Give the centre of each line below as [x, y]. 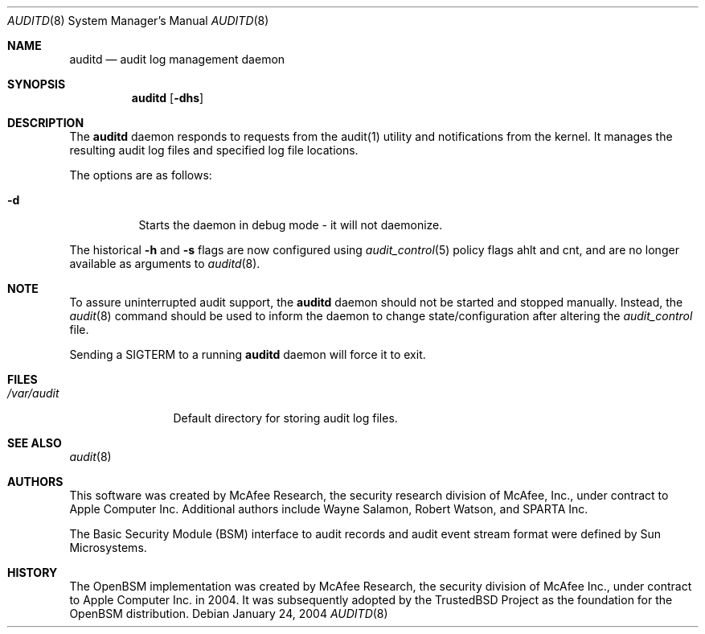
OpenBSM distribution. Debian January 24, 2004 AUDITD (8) [229, 613]
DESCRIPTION [46, 123]
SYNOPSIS [37, 84]
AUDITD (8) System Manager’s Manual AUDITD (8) [138, 21]
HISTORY [33, 572]
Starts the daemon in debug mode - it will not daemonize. [291, 225]
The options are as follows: [141, 175]
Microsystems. [108, 548]
